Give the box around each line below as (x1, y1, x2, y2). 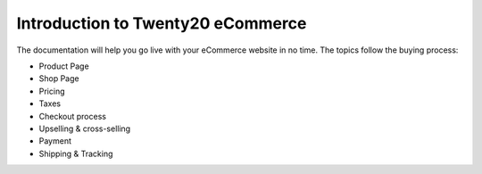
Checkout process (38, 111, 107, 121)
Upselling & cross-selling (38, 123, 131, 134)
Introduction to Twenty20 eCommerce (16, 13, 307, 33)
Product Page (38, 61, 89, 71)
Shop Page (38, 73, 79, 84)
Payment (38, 136, 71, 146)
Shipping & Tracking (38, 148, 113, 159)
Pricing (38, 86, 65, 96)
